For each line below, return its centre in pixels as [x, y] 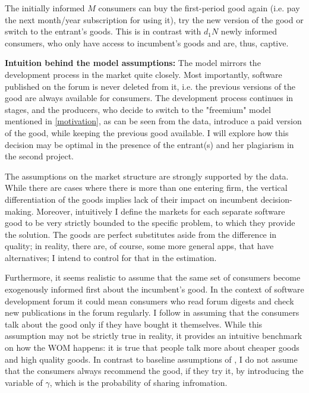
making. [19, 211]
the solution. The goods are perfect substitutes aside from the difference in [141, 234]
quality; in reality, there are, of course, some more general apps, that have [139, 246]
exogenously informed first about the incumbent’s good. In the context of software [154, 289]
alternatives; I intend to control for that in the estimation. [111, 257]
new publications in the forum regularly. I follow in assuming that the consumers [152, 312]
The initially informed [45, 8]
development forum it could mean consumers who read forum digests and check [149, 301]
